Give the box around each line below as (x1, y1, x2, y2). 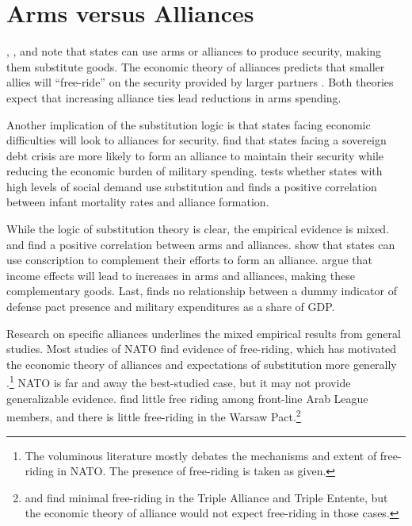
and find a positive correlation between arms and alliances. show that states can (6, 236, 395, 252)
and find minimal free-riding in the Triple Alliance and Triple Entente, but (25, 489, 388, 505)
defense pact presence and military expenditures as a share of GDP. (6, 298, 335, 315)
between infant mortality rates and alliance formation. (6, 194, 269, 210)
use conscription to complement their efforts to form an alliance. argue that (6, 251, 373, 268)
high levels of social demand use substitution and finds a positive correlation (6, 178, 377, 194)
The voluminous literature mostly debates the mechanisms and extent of (25, 447, 377, 463)
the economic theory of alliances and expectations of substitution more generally (6, 355, 397, 372)
